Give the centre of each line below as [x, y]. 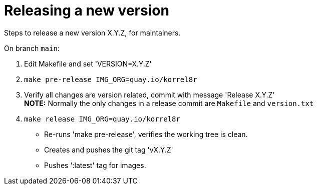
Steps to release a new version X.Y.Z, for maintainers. [92, 32]
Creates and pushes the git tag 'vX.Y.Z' [109, 149]
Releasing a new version [87, 10]
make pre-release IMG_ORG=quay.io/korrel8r [111, 79]
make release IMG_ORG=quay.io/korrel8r [102, 119]
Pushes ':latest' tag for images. [95, 165]
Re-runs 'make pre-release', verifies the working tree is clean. [146, 134]
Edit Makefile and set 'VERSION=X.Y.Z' [88, 63]
